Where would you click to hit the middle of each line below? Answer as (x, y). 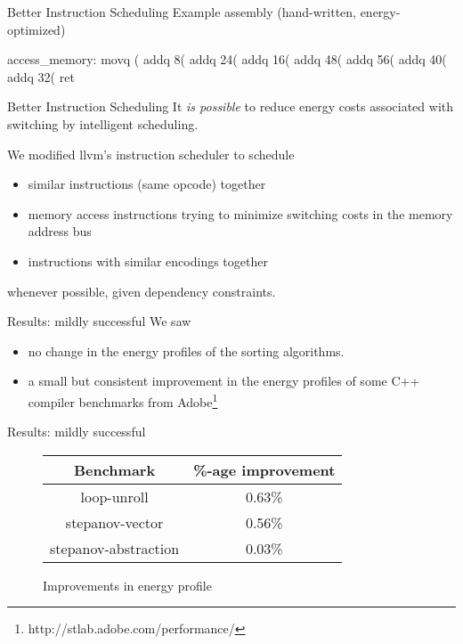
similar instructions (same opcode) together (147, 184)
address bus (60, 231)
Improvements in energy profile (127, 585)
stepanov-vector (114, 522)
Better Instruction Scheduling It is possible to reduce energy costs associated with (231, 106)
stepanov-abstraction (115, 548)
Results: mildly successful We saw (99, 321)
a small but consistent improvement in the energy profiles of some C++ (224, 381)
